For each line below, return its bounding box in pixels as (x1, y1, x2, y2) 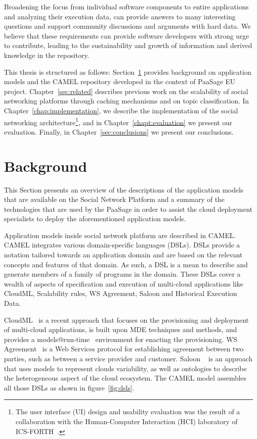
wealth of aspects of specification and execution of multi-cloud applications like (4, 278, 244, 289)
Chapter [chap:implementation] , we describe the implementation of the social (4, 105, 238, 115)
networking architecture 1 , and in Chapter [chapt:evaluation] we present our (4, 115, 232, 127)
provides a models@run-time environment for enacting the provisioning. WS (4, 334, 237, 344)
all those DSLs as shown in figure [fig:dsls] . (4, 382, 134, 392)
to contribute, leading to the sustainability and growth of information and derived (4, 40, 253, 50)
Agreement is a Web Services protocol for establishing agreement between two (4, 343, 244, 354)
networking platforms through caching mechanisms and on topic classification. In (4, 96, 249, 106)
